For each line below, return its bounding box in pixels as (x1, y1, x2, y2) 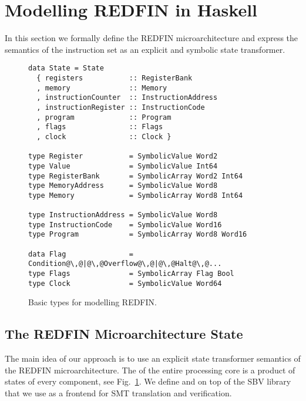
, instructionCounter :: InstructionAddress (36, 93, 218, 102)
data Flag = (28, 250, 133, 258)
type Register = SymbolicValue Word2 (28, 152, 218, 161)
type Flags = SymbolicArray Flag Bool (28, 269, 234, 278)
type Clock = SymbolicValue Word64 (28, 279, 222, 288)
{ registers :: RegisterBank (36, 73, 193, 82)
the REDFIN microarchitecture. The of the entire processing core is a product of (5, 363, 295, 376)
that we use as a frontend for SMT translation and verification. (5, 386, 232, 399)
